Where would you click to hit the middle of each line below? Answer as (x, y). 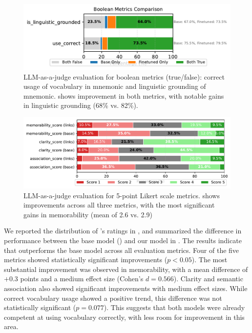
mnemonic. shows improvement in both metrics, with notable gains (124, 95)
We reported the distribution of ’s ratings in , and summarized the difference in (123, 231)
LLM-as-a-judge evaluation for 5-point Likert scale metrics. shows (122, 195)
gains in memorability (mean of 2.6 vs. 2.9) (88, 214)
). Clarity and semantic (208, 279)
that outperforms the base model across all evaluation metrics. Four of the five (122, 250)
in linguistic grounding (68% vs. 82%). (81, 105)
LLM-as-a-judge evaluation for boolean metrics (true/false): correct (124, 76)
